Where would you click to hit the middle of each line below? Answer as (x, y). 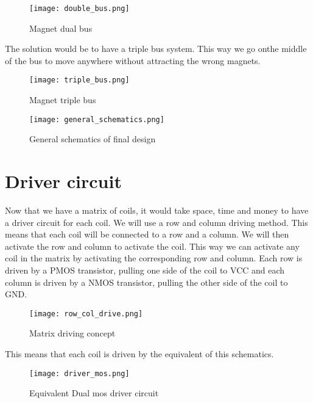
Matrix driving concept (72, 333)
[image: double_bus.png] (79, 9)
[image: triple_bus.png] (79, 80)
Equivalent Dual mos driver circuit (94, 393)
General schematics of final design (93, 139)
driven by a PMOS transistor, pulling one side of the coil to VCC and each (145, 270)
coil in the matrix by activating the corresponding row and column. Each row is (154, 258)
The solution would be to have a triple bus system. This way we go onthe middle (156, 49)
